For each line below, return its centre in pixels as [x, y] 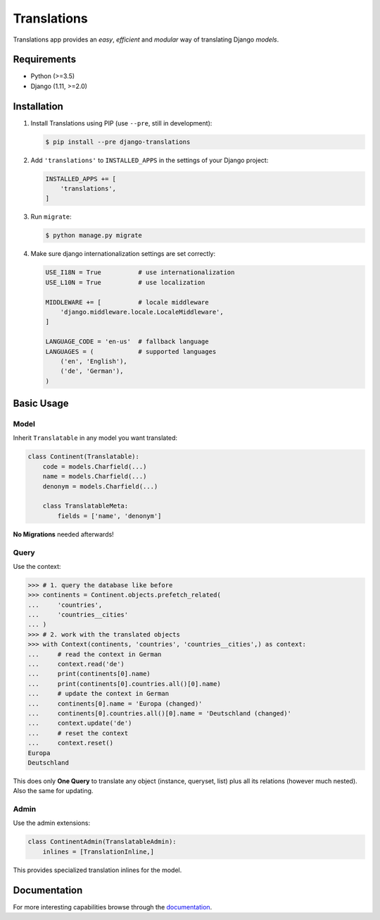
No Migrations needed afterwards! [63, 534]
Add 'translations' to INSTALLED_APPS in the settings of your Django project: [150, 160]
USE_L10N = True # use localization [125, 282]
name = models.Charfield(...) [95, 477]
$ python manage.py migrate [94, 235]
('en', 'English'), [94, 361]
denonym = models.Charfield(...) [100, 486]
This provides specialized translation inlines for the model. [97, 870]
